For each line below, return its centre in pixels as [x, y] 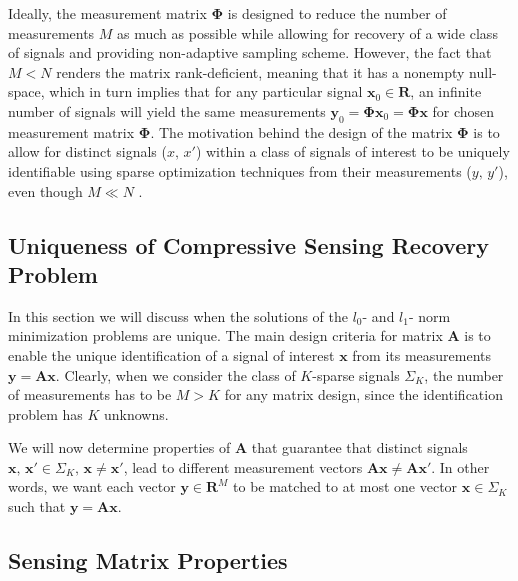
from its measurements [422, 354]
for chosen [463, 110]
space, [26, 91]
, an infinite [446, 91]
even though [45, 190]
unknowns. [136, 413]
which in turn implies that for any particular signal [206, 91]
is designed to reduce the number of [337, 13]
